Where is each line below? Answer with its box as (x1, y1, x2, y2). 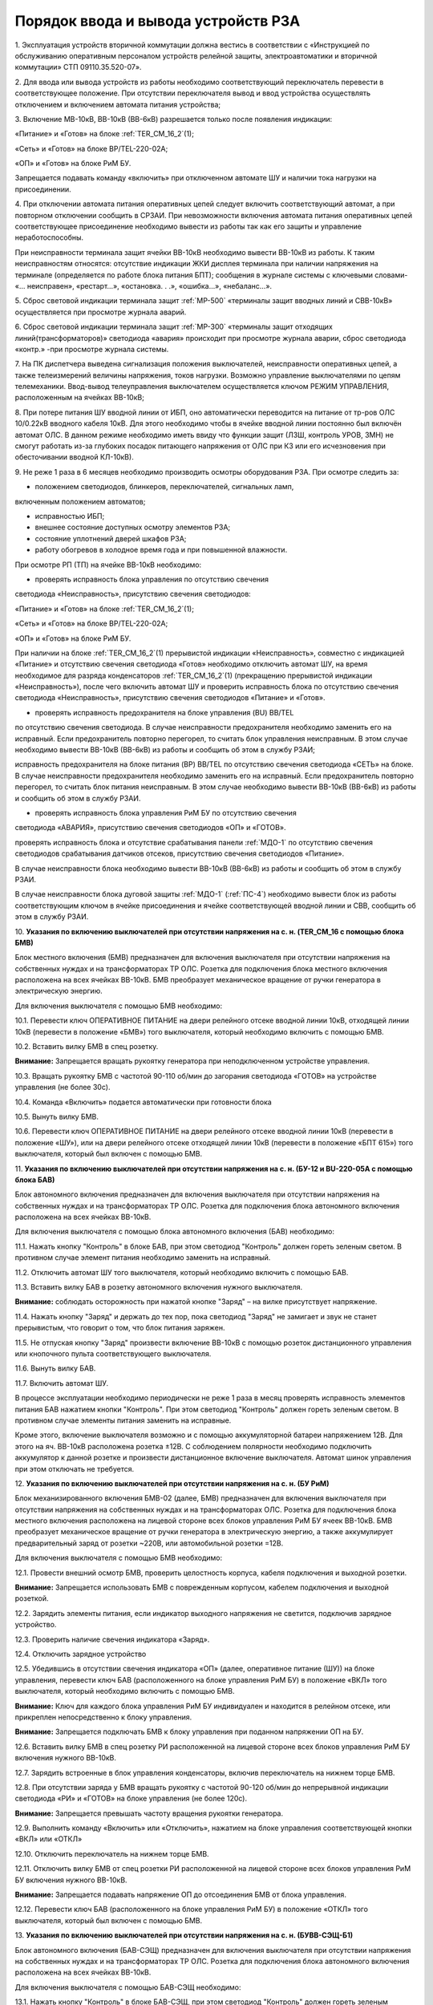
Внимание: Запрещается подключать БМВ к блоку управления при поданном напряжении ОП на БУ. (14, 1727, 364, 1736)
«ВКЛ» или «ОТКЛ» (14, 1834, 83, 1844)
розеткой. (14, 1594, 49, 1603)
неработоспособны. (14, 233, 84, 242)
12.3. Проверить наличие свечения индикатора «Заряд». (14, 1634, 210, 1644)
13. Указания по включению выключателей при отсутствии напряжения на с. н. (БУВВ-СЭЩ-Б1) (14, 1930, 353, 1940)
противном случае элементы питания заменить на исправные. (14, 1416, 232, 1425)
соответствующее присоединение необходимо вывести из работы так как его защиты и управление (14, 221, 362, 232)
